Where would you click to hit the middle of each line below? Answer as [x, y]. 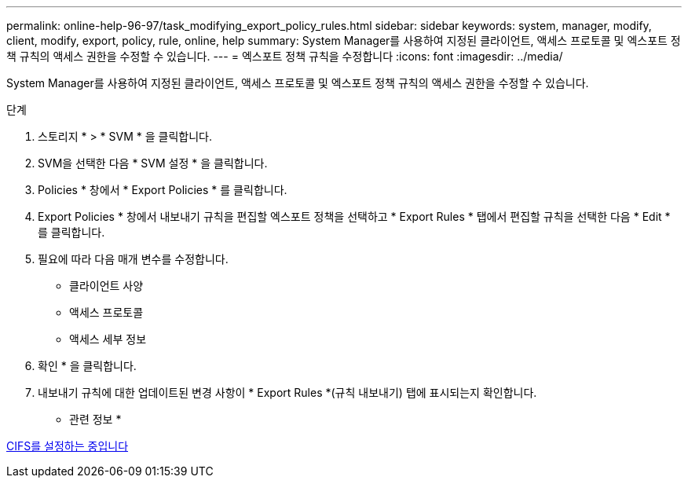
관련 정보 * [95, 419]
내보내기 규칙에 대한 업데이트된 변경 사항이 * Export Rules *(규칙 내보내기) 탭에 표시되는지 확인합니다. [287, 392]
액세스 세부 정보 [108, 339]
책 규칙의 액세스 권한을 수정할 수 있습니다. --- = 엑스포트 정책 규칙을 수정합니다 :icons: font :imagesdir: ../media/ [285, 56]
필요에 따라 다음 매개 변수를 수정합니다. [133, 259]
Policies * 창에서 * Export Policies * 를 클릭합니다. [163, 190]
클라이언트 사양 [106, 286]
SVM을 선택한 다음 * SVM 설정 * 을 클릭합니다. [153, 163]
